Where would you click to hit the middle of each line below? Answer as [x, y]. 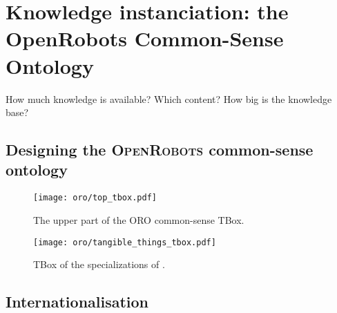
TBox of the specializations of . [99, 264]
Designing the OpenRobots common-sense [160, 150]
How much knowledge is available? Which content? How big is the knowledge [169, 98]
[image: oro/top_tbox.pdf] [95, 198]
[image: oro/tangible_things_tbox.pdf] [125, 242]
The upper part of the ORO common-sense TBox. [139, 219]
